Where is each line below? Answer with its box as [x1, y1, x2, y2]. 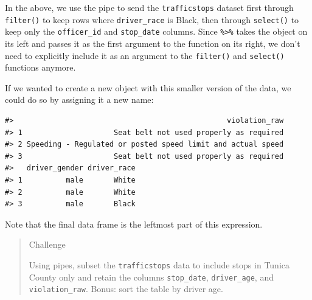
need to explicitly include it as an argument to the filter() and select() [5, 49, 285, 61]
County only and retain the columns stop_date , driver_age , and [29, 270, 274, 283]
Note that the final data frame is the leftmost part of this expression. [5, 217, 263, 230]
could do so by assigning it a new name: [5, 93, 154, 106]
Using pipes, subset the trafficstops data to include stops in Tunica [29, 258, 290, 271]
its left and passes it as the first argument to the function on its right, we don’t [5, 37, 300, 49]
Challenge [29, 238, 66, 251]
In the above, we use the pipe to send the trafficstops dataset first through [5, 1, 294, 13]
